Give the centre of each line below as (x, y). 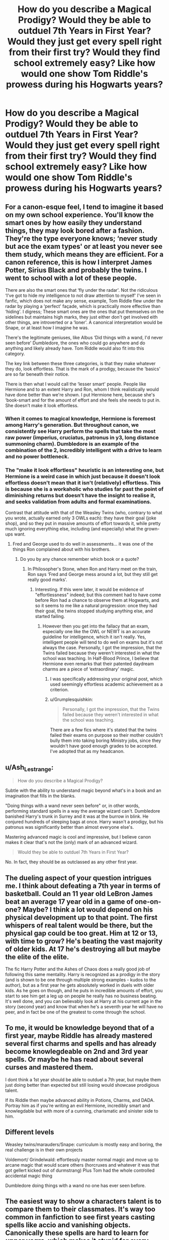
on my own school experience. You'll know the (80, 215)
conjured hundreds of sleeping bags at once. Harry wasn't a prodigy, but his (84, 822)
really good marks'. (47, 580)
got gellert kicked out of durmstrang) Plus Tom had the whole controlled (80, 1170)
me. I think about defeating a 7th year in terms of (83, 886)
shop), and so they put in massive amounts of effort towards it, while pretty (83, 523)
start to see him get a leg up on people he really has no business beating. (81, 996)
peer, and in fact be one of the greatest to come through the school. (75, 1012)
